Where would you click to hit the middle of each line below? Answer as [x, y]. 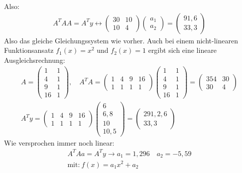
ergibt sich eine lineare [182, 50]
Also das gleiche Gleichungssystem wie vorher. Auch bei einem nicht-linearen [121, 40]
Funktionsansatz [29, 50]
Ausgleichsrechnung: [35, 60]
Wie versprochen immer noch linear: [59, 142]
